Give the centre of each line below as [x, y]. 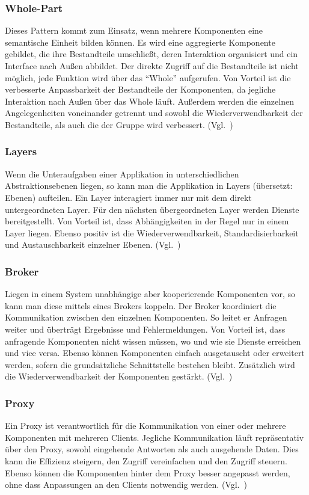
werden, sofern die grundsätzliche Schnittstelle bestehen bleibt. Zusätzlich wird [150, 364]
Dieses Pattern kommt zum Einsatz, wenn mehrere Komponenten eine [134, 30]
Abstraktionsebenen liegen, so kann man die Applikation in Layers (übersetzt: [149, 186]
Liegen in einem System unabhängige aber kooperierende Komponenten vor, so [150, 294]
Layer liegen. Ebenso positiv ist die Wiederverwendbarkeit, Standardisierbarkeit [152, 232]
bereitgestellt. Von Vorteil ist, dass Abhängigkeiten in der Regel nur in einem [147, 221]
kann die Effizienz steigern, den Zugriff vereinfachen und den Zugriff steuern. [146, 460]
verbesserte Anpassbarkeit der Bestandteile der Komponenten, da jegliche [140, 89]
